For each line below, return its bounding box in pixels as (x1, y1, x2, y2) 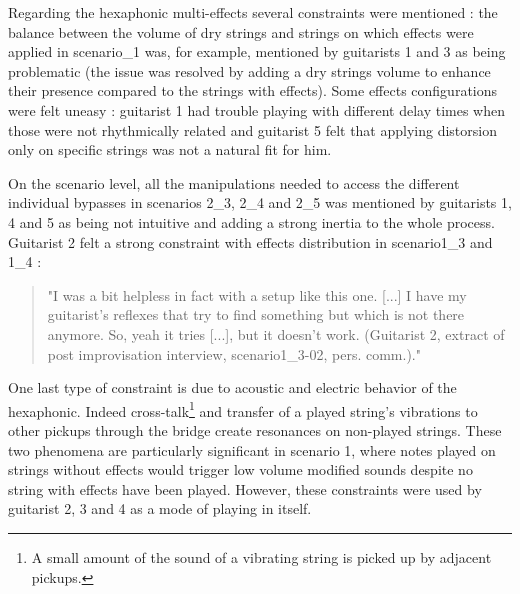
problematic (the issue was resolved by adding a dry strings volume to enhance (8, 60, 491, 81)
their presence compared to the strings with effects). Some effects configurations (8, 80, 498, 101)
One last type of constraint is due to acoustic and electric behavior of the (8, 377, 457, 398)
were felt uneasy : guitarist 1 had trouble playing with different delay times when (8, 99, 505, 120)
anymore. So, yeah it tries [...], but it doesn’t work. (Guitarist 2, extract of (47, 323, 505, 344)
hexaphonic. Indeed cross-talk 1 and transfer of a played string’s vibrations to (8, 397, 478, 421)
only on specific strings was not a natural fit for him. (8, 139, 332, 160)
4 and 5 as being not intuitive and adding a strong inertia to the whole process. (8, 211, 495, 232)
